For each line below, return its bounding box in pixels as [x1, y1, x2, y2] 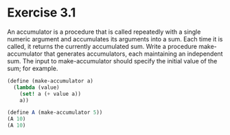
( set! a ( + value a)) [19, 90, 81, 97]
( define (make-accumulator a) [7, 77, 94, 84]
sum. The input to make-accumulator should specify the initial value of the [7, 56, 218, 65]
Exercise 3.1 [7, 5, 76, 21]
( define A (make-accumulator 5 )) [7, 109, 103, 116]
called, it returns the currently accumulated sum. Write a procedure [7, 42, 198, 50]
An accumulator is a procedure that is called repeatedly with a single [7, 28, 201, 36]
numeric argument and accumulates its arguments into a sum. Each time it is [7, 34, 223, 43]
